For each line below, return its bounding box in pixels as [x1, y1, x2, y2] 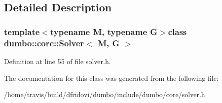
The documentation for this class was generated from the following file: [4, 72, 219, 83]
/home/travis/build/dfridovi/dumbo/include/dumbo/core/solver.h [4, 89, 205, 100]
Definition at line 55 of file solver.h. [4, 56, 111, 66]
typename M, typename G [50, 25, 158, 37]
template [4, 25, 40, 37]
